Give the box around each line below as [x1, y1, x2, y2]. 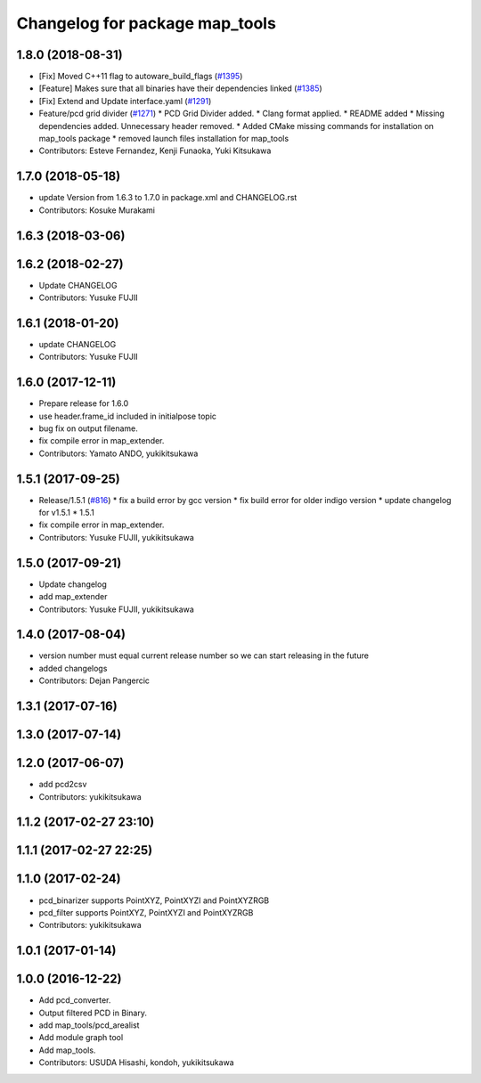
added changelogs [38, 663, 108, 673]
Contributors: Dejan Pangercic [38, 675, 151, 686]
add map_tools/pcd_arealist [38, 1020, 140, 1030]
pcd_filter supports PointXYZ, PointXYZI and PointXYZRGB [38, 907, 254, 917]
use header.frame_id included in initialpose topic [38, 411, 217, 421]
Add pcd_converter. [38, 995, 111, 1006]
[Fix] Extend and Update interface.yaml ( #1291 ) [38, 95, 212, 106]
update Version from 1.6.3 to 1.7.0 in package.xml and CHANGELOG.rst [38, 192, 298, 203]
